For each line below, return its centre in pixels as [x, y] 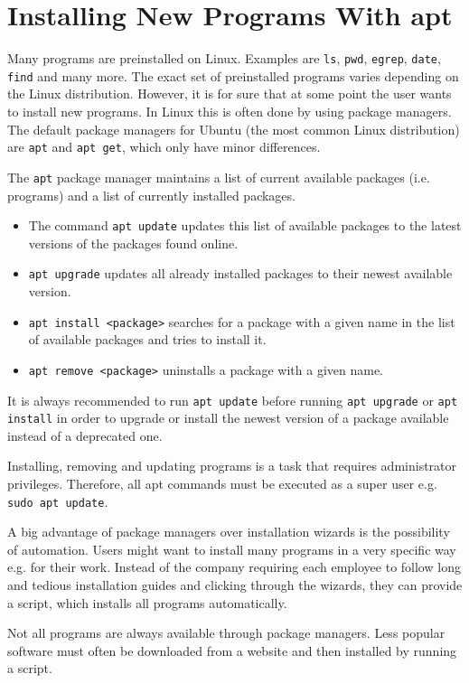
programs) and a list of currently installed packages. [151, 195]
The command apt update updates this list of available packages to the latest [245, 225]
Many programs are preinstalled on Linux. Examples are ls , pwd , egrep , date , [224, 58]
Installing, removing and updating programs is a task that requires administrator [232, 466]
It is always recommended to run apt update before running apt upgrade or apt [233, 400]
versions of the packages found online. [133, 243]
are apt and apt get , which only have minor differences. [164, 147]
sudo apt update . [58, 501]
